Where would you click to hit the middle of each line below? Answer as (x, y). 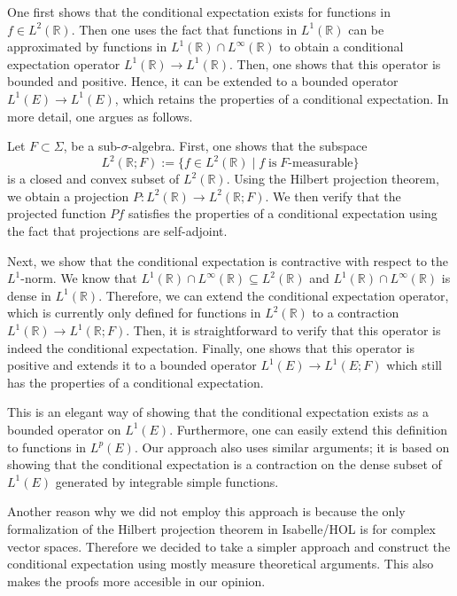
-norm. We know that (79, 278)
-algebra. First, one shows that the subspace (248, 146)
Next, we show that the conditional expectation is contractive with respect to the (228, 260)
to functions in (47, 447)
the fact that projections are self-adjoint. (117, 231)
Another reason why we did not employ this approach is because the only (206, 511)
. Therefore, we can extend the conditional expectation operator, (274, 295)
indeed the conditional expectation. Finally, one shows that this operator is (211, 347)
